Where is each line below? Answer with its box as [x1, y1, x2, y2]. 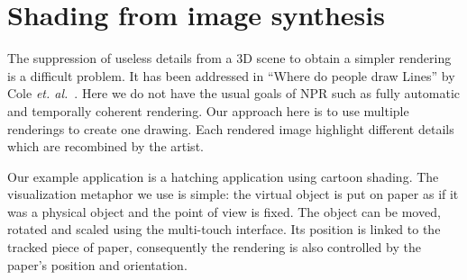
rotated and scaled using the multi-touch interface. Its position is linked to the [7, 220, 441, 239]
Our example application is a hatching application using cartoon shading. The [7, 167, 439, 185]
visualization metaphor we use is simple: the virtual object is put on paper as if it [7, 185, 459, 203]
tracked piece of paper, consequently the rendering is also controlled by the [7, 238, 421, 257]
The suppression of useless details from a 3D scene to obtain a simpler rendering [7, 49, 452, 68]
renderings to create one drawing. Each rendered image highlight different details [7, 119, 454, 138]
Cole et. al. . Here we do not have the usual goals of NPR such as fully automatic [7, 84, 461, 103]
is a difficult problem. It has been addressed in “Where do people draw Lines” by [7, 66, 455, 85]
